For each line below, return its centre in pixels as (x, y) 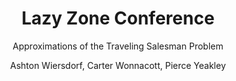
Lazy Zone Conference (118, 18)
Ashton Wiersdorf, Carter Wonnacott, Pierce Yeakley (118, 65)
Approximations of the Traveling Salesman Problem (118, 46)
